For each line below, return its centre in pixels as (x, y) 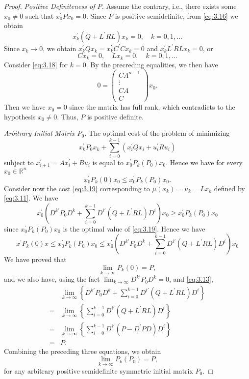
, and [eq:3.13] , (191, 279)
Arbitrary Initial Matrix (39, 133)
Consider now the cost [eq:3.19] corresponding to (77, 188)
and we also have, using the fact (52, 279)
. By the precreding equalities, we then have (152, 64)
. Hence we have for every (204, 162)
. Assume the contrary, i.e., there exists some (169, 6)
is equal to (108, 162)
